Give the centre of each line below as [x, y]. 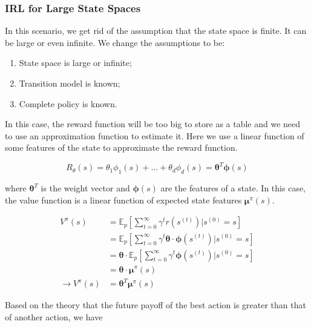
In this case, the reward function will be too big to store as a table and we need [153, 124]
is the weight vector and [85, 188]
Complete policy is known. [68, 103]
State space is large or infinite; [75, 63]
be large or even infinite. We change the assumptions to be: [115, 42]
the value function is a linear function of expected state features [123, 200]
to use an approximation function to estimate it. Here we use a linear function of [155, 135]
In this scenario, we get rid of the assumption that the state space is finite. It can [156, 31]
